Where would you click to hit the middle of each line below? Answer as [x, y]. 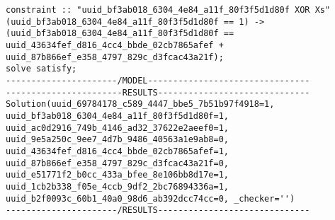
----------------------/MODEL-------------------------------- [158, 80]
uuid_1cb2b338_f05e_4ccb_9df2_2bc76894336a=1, [117, 186]
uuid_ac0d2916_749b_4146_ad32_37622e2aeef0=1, [117, 128]
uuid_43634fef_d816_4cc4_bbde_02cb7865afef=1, [117, 151]
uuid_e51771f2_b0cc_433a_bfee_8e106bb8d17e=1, [117, 175]
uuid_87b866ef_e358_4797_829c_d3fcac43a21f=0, [117, 163]
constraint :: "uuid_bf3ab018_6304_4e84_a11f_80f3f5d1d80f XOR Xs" [168, 10]
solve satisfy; [41, 69]
